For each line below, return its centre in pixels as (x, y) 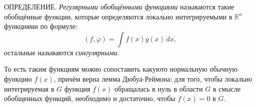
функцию (18, 78)
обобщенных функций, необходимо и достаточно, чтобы (90, 98)
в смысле (227, 88)
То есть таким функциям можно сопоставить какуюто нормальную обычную (121, 69)
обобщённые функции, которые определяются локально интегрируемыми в (118, 16)
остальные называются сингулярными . (62, 52)
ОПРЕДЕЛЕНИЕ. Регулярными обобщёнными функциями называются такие (119, 6)
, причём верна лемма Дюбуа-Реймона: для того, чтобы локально (153, 78)
